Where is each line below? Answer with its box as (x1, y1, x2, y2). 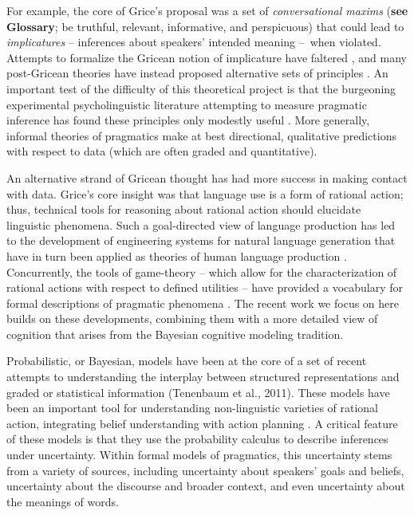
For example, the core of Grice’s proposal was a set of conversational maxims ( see (6, 2, 408, 18)
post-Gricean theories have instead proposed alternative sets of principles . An (6, 65, 388, 81)
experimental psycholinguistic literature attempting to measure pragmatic (6, 96, 367, 112)
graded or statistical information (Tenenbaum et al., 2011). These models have (6, 383, 390, 400)
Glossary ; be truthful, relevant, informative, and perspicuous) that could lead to (6, 18, 404, 34)
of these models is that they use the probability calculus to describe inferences (6, 430, 388, 447)
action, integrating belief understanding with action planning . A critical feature (6, 415, 398, 431)
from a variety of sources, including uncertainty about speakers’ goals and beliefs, (6, 462, 404, 478)
